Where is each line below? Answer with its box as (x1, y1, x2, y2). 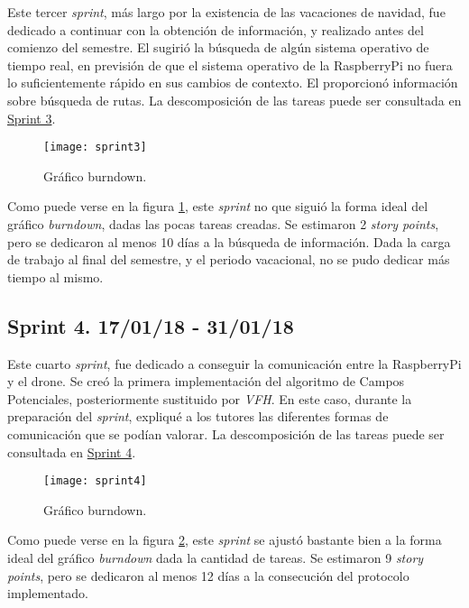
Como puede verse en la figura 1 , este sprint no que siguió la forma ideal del (7, 197, 428, 216)
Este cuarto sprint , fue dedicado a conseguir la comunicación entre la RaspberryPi (7, 354, 462, 373)
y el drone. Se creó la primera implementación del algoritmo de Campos (7, 372, 405, 391)
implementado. (7, 584, 88, 603)
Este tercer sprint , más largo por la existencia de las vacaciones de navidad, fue (7, 3, 446, 21)
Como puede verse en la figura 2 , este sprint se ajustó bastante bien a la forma (7, 530, 442, 549)
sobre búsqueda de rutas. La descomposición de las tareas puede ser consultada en (7, 90, 462, 109)
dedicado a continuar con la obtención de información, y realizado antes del (7, 20, 424, 39)
